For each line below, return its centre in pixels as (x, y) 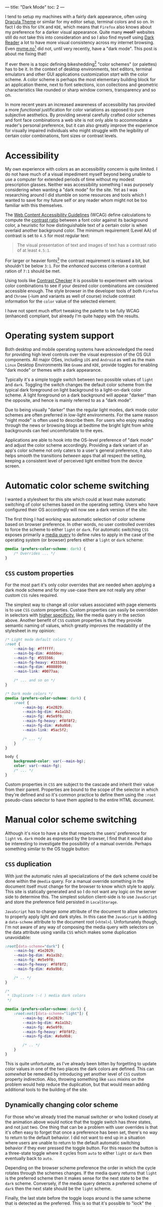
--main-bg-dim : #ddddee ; (39, 653)
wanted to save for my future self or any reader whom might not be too (76, 200)
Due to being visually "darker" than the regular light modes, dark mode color (81, 410)
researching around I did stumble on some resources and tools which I (76, 195)
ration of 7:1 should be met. (33, 271)
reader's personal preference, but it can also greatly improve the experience (81, 125)
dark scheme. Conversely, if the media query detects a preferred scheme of (81, 1183)
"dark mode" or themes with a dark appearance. (54, 370)
